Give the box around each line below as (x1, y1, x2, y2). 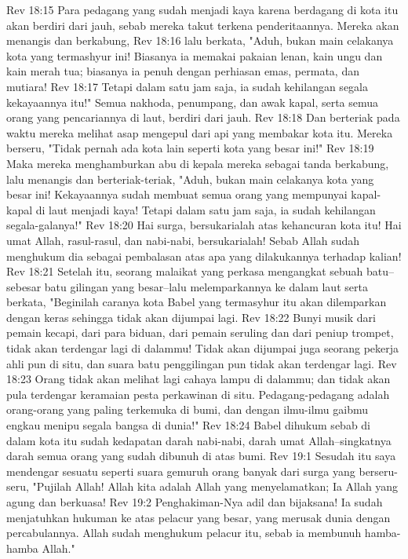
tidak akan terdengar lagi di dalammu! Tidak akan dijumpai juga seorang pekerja (6, 340, 399, 356)
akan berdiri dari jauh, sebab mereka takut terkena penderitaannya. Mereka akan (6, 16, 399, 33)
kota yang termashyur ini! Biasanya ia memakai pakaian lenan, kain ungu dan (6, 47, 383, 64)
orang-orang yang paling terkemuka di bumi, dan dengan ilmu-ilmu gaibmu (6, 401, 369, 418)
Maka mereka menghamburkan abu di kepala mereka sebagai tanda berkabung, (6, 155, 389, 171)
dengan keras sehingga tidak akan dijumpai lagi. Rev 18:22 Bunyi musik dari (6, 309, 376, 325)
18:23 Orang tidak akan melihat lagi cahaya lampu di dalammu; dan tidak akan (6, 371, 391, 387)
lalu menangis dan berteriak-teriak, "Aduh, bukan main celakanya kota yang (6, 170, 374, 187)
